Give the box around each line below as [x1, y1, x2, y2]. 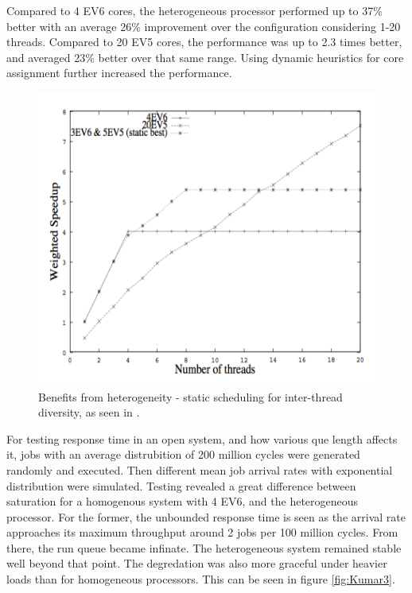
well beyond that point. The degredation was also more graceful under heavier [6, 555, 387, 572]
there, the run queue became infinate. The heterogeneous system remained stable [6, 539, 402, 556]
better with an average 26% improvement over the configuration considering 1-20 [6, 17, 401, 34]
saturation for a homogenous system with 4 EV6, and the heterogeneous [6, 493, 359, 510]
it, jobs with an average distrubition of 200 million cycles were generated [6, 446, 360, 463]
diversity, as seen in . [38, 404, 140, 421]
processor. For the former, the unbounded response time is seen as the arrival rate [6, 508, 406, 525]
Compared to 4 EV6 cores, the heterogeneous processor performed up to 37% [6, 2, 383, 18]
